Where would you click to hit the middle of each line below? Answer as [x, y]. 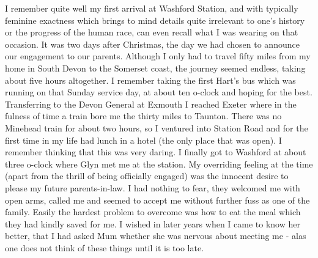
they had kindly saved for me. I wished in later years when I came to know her [153, 223]
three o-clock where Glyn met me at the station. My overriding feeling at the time [159, 164]
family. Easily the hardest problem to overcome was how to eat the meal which [153, 212]
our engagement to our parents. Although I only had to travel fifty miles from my [158, 56]
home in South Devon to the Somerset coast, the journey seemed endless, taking [155, 68]
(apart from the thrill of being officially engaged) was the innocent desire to [147, 176]
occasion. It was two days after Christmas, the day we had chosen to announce [152, 44]
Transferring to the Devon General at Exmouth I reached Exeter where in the [151, 104]
